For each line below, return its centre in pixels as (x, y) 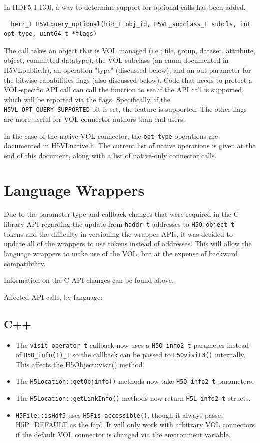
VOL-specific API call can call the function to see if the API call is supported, (124, 89)
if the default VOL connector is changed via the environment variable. (123, 435)
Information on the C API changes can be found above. (89, 280)
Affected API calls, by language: (53, 296)
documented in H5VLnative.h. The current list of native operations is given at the (130, 146)
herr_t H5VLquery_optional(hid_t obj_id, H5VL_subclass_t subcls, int (131, 24)
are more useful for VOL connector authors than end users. (95, 119)
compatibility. (25, 263)
